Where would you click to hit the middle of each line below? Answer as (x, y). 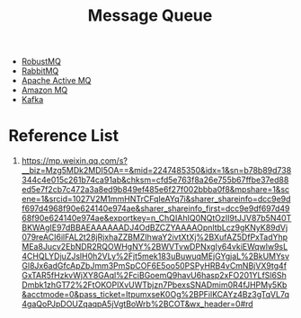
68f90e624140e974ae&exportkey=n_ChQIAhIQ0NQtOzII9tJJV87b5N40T (156, 218)
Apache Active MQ (56, 81)
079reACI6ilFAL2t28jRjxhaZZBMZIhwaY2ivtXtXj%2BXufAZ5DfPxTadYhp (155, 237)
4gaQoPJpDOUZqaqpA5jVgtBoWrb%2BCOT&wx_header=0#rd (137, 304)
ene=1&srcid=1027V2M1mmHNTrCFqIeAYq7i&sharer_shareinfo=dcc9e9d (156, 199)
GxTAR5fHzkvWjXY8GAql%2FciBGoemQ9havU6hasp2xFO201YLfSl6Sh (154, 276)
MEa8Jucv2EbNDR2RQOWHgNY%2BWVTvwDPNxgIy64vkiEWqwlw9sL (155, 247)
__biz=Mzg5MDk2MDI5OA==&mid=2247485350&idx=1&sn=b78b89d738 (156, 171)
